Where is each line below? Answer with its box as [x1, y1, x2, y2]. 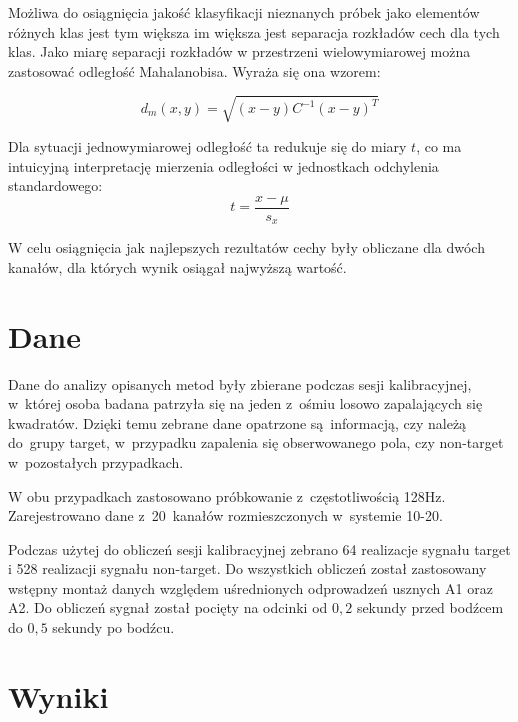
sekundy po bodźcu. [52, 617, 175, 638]
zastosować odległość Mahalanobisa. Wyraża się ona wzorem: [8, 60, 381, 81]
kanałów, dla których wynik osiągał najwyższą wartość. [8, 256, 347, 277]
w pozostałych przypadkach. [8, 451, 184, 472]
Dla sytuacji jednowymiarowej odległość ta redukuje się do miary [8, 135, 407, 156]
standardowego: [8, 175, 103, 196]
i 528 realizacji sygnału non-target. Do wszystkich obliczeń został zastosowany [8, 558, 487, 579]
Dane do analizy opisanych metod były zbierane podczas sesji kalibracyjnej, [8, 373, 472, 394]
